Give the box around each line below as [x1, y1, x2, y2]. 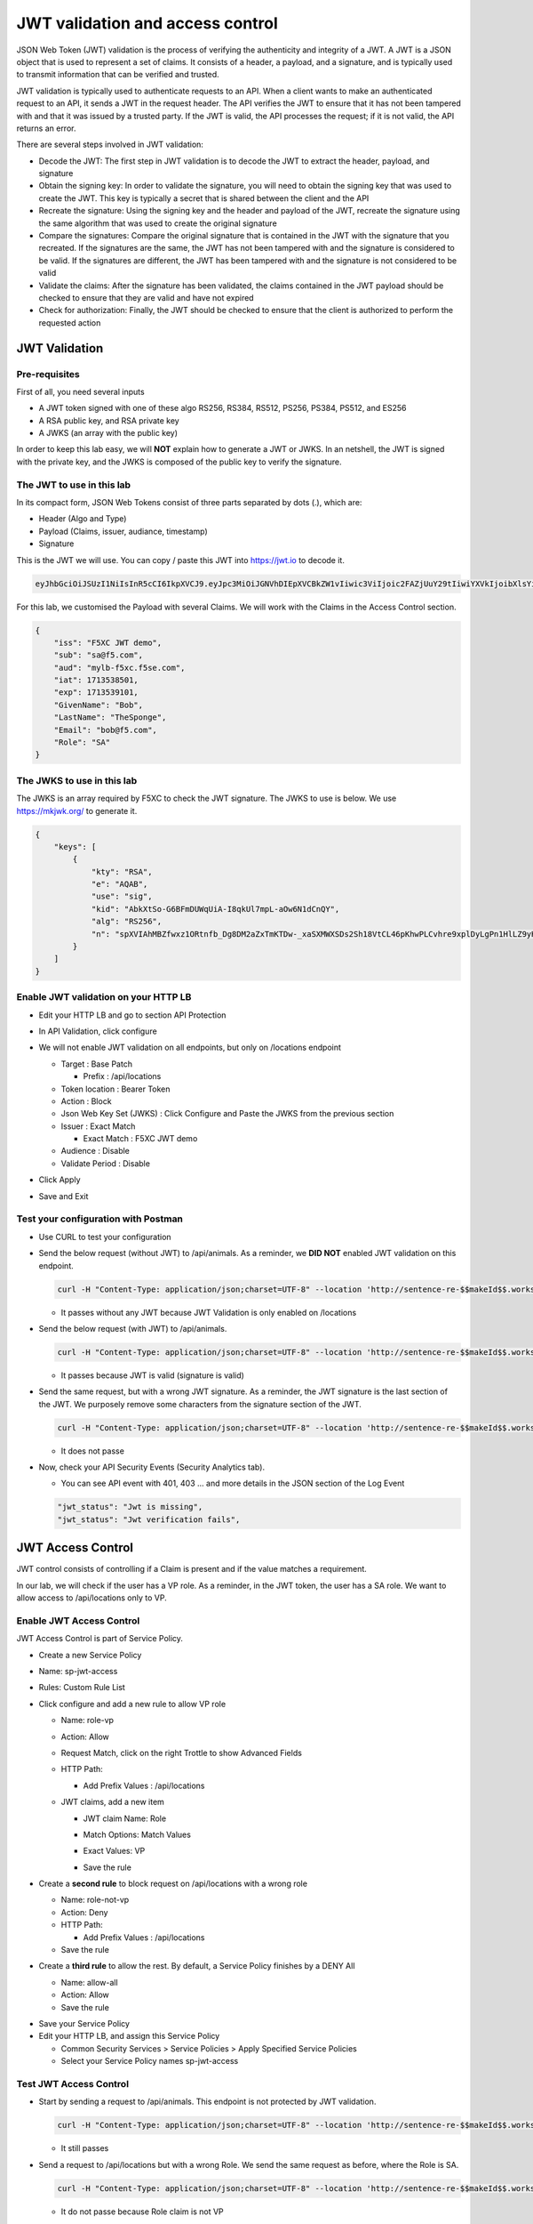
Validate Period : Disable [60, 1157, 151, 1169]
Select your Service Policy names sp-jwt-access [60, 2056, 239, 2067]
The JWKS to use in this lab [16, 774, 138, 786]
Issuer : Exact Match [60, 1121, 136, 1132]
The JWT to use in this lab [16, 479, 131, 491]
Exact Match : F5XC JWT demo [83, 1133, 198, 1144]
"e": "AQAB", [91, 879, 148, 890]
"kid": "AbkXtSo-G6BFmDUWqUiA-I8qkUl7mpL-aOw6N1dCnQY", [91, 904, 340, 914]
